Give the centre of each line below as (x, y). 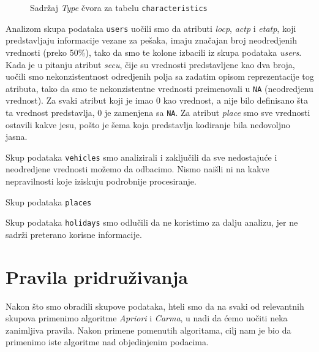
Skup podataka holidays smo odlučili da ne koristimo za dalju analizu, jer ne (152, 222)
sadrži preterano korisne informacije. (74, 234)
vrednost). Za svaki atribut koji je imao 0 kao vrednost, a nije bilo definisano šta (157, 100)
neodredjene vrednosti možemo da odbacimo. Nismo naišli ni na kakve (137, 169)
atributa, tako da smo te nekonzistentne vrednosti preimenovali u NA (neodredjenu (159, 88)
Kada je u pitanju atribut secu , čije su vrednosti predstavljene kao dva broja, (150, 64)
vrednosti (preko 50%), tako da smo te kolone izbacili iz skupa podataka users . (154, 52)
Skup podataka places (49, 201)
